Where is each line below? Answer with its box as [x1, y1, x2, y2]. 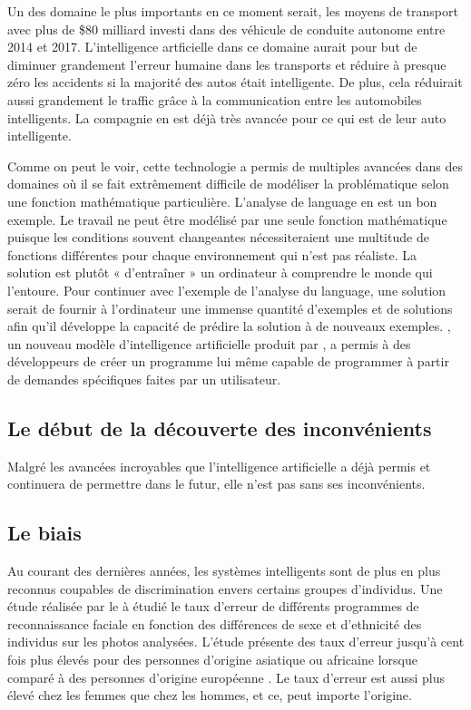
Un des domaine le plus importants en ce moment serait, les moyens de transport [7, 2, 458, 20]
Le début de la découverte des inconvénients [7, 413, 432, 442]
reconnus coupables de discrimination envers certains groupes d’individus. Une [7, 579, 443, 598]
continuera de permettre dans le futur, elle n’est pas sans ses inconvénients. [7, 474, 426, 493]
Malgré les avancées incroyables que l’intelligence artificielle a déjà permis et [7, 456, 431, 475]
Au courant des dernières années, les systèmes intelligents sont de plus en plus [7, 561, 441, 580]
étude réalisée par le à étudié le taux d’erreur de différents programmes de [7, 597, 419, 616]
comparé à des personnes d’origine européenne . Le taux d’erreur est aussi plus [7, 667, 446, 686]
